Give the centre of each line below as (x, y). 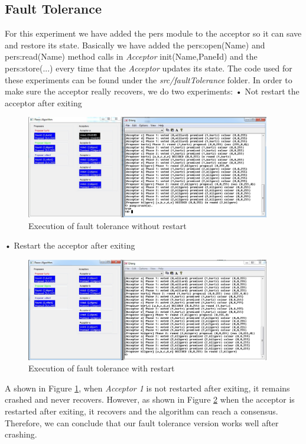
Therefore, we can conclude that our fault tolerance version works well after (142, 422)
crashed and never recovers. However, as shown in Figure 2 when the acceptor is (150, 399)
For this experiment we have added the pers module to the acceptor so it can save (153, 33)
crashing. (21, 434)
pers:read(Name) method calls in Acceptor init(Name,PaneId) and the (131, 56)
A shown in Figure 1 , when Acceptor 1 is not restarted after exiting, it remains (147, 388)
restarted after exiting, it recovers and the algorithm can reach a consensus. (141, 411)
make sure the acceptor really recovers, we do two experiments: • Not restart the (152, 91)
